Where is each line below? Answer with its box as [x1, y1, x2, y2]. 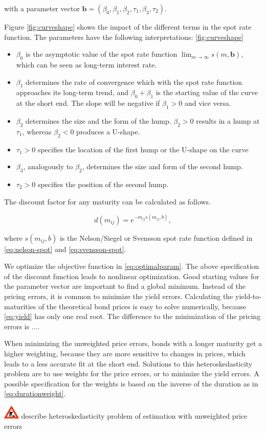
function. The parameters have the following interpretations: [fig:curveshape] [4, 31, 243, 42]
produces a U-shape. [76, 126, 140, 136]
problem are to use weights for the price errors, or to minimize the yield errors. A [4, 368, 259, 379]
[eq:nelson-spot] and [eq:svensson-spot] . [4, 243, 126, 254]
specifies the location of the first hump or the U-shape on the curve [37, 144, 249, 154]
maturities [4, 301, 36, 311]
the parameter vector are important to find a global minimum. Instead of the [4, 281, 246, 291]
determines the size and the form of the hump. [26, 115, 171, 126]
